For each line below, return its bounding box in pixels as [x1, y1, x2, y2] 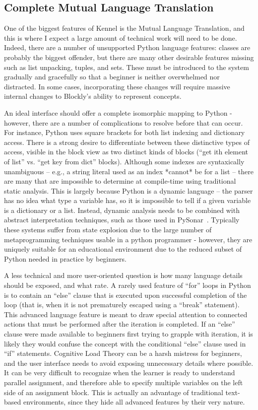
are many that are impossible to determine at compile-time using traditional [4, 176, 236, 186]
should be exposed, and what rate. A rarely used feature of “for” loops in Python [4, 280, 251, 290]
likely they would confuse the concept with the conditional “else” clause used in [4, 338, 246, 348]
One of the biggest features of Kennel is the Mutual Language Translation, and [4, 23, 245, 33]
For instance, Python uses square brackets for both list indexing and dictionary [4, 127, 245, 137]
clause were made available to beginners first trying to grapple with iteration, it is [4, 329, 253, 339]
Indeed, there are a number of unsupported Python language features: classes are [4, 42, 251, 53]
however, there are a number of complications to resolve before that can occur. [4, 117, 243, 128]
